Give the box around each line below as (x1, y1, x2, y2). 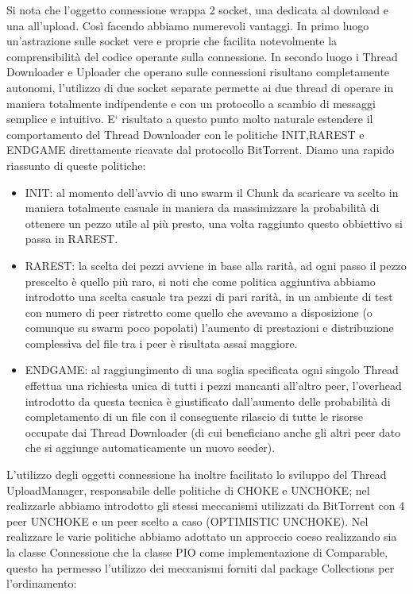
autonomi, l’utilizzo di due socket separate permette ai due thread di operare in (6, 79, 394, 95)
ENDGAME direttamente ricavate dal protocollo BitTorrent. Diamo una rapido (6, 141, 395, 158)
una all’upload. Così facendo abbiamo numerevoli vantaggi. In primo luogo (6, 17, 369, 33)
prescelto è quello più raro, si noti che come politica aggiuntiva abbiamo (25, 272, 376, 289)
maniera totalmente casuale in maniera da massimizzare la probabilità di (25, 199, 380, 216)
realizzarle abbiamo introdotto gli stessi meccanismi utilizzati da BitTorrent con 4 (6, 497, 405, 514)
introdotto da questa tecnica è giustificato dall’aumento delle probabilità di (25, 392, 391, 409)
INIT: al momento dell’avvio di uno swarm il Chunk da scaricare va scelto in (25, 183, 399, 200)
